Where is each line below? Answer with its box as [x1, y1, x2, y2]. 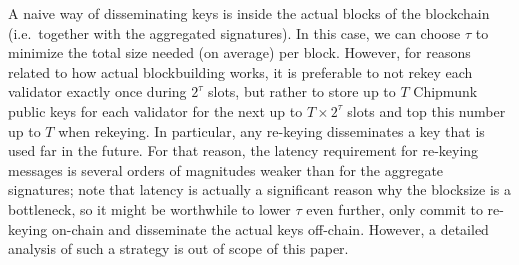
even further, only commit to [306, 198, 483, 219]
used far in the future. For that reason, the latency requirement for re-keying [8, 140, 479, 161]
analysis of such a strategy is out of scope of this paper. [8, 238, 349, 259]
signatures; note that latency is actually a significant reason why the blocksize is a [8, 179, 512, 200]
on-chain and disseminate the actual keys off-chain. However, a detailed [51, 218, 489, 239]
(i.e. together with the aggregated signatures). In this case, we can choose [8, 22, 461, 43]
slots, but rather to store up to [207, 81, 396, 102]
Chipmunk [413, 81, 478, 102]
